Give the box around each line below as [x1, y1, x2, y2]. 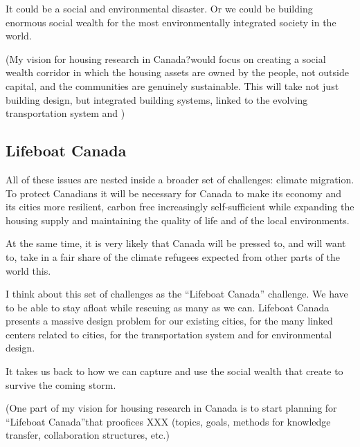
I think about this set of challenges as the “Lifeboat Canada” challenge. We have [6, 286, 348, 301]
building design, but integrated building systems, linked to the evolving [6, 92, 308, 107]
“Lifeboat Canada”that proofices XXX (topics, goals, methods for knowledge [6, 414, 331, 428]
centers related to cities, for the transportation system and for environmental [6, 327, 332, 341]
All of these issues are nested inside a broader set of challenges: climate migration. [6, 172, 354, 186]
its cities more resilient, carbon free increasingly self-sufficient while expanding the [6, 199, 354, 214]
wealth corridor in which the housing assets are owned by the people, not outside [6, 65, 349, 80]
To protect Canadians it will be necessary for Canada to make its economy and [6, 185, 341, 200]
